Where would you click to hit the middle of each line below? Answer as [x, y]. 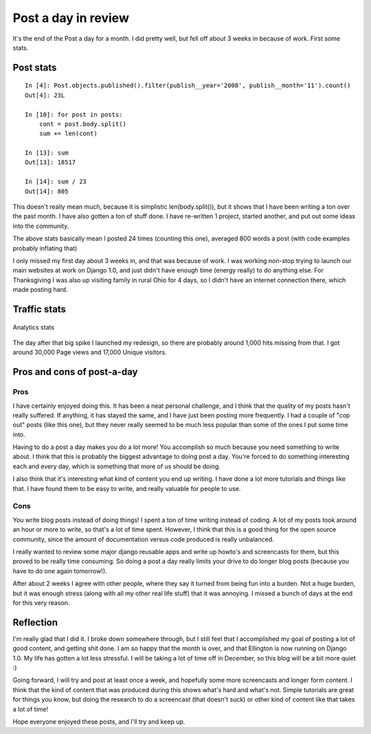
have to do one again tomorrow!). [60, 571]
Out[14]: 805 [47, 191]
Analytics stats [34, 327]
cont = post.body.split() [83, 124]
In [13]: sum [47, 153]
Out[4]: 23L [45, 95]
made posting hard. [40, 290]
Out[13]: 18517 [50, 162]
